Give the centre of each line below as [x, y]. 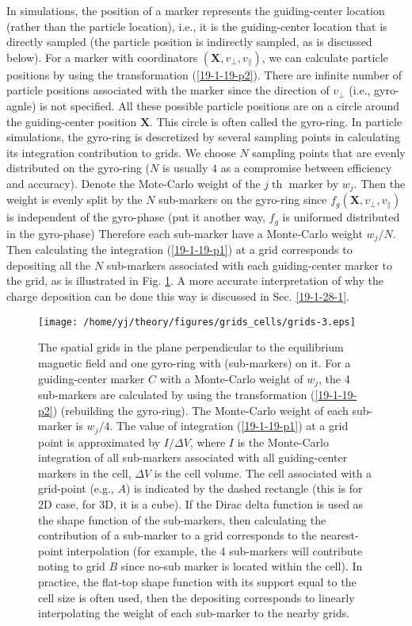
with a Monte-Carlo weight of [231, 378]
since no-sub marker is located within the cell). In [242, 566]
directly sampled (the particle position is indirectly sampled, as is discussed [189, 42]
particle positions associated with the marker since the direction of [168, 90]
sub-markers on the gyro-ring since [243, 200]
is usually [185, 168]
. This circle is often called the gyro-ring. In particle [276, 121]
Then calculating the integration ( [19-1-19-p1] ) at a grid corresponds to [179, 250]
